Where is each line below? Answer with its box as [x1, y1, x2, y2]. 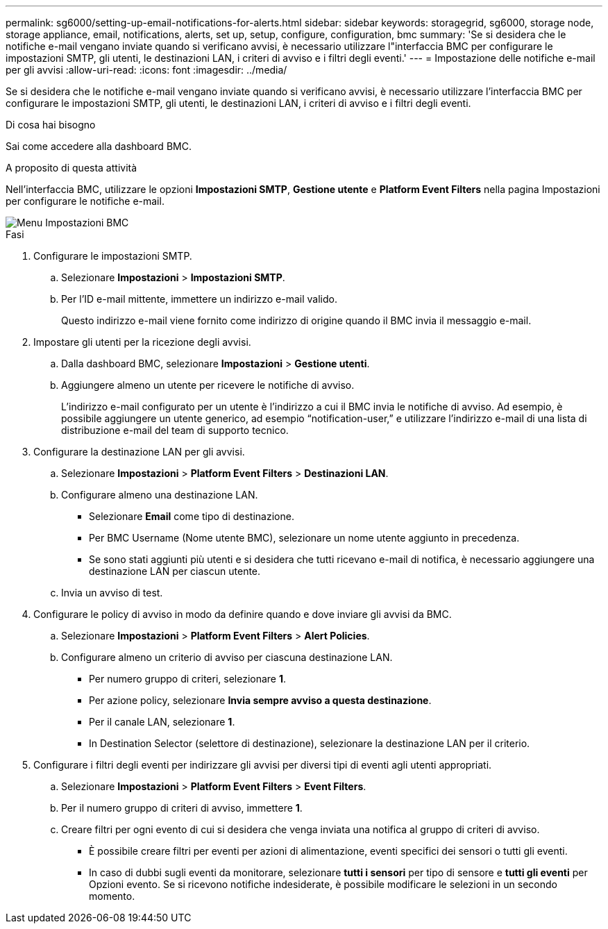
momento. [89, 890, 135, 902]
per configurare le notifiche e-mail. [6, 195, 164, 207]
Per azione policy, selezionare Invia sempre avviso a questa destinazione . [89, 694, 432, 706]
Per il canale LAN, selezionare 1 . [89, 716, 235, 728]
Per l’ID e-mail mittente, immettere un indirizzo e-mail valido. [61, 293, 338, 305]
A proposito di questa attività [6, 162, 137, 174]
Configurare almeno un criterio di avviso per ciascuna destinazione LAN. [61, 651, 393, 663]
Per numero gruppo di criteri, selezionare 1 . [89, 673, 287, 685]
